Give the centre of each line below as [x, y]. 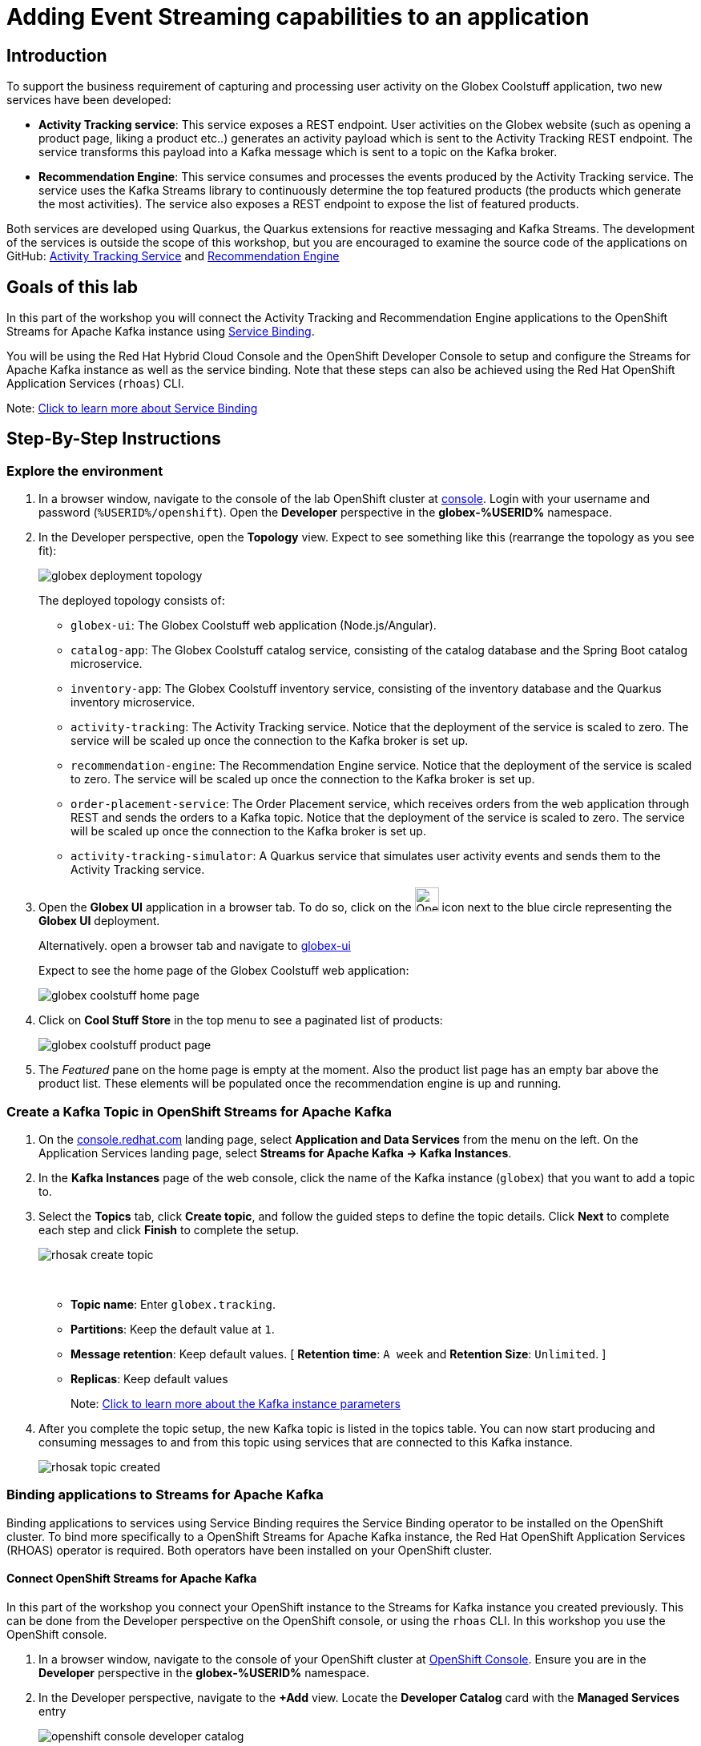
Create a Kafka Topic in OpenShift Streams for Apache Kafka [199, 1111]
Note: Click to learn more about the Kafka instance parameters [236, 1403]
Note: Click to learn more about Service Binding [132, 408]
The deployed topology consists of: [132, 601]
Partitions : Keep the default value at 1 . [173, 1329]
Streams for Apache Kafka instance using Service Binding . [161, 332]
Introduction [57, 55]
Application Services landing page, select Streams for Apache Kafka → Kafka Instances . [275, 1153]
